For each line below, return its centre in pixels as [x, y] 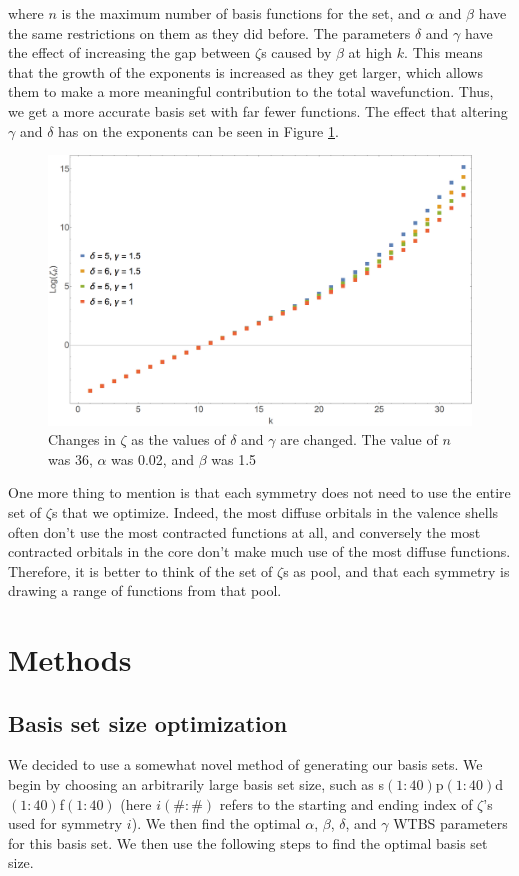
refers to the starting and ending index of [346, 803]
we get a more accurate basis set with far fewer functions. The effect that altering [258, 110]
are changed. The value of [359, 439]
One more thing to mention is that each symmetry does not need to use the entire [259, 492]
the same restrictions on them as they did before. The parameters [209, 32]
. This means [443, 52]
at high [370, 52]
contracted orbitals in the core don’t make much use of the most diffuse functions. [259, 551]
